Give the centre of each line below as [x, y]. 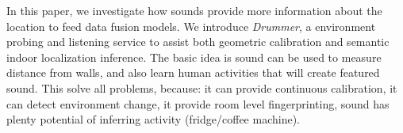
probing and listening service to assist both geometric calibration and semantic [198, 42]
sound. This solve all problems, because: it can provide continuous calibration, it [202, 87]
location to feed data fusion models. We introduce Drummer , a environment [191, 26]
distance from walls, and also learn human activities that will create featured [193, 72]
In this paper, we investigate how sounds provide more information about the [194, 10]
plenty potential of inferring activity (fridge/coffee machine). [153, 119]
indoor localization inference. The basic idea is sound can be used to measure [194, 57]
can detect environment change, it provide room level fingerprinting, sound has [198, 103]
